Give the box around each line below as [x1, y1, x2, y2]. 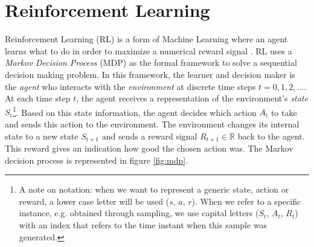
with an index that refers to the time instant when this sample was [19, 218, 268, 231]
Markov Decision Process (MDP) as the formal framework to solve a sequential [5, 56, 297, 69]
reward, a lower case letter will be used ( [19, 194, 170, 207]
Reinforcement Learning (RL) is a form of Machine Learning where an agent [5, 33, 288, 45]
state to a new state [5, 129, 78, 142]
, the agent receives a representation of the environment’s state [76, 92, 308, 104]
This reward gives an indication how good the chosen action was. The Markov [5, 141, 293, 154]
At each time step [5, 92, 71, 104]
